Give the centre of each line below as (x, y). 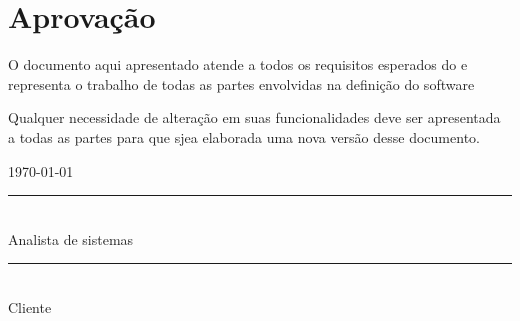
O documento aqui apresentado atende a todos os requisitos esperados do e (238, 64)
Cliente (30, 306)
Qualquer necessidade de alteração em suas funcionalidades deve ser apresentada (254, 117)
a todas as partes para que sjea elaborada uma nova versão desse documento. (244, 136)
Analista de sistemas (71, 238)
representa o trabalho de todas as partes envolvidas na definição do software (241, 83)
